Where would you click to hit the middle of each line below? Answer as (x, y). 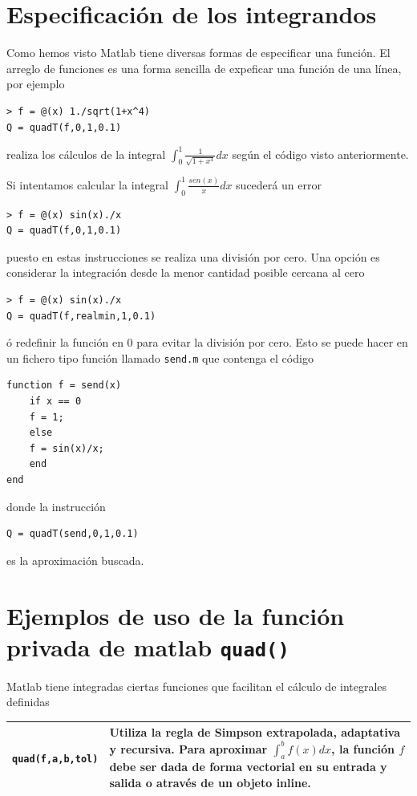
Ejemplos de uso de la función (176, 615)
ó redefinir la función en (65, 342)
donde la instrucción (56, 506)
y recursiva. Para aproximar (188, 748)
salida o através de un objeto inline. (210, 782)
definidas (28, 702)
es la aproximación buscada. (75, 560)
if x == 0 (55, 401)
